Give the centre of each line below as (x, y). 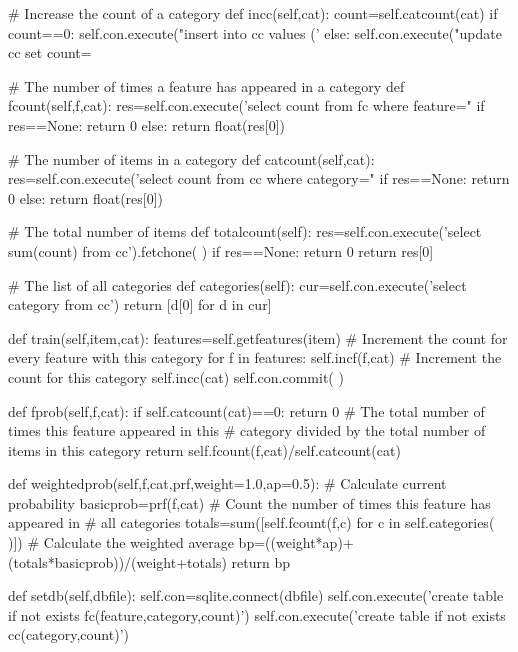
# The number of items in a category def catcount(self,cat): (191, 158)
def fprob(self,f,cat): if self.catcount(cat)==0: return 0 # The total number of (246, 410)
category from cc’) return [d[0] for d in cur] (140, 304)
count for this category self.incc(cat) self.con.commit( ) (176, 376)
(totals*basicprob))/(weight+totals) (117, 561)
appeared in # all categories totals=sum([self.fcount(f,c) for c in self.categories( (251, 522)
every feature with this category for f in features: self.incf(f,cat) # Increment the (255, 357)
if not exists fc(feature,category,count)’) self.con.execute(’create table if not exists (257, 614)
